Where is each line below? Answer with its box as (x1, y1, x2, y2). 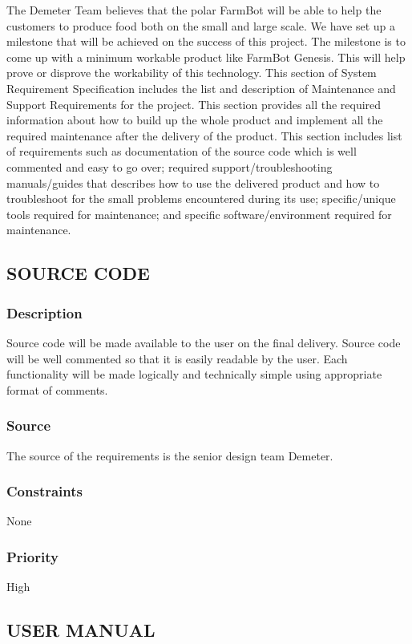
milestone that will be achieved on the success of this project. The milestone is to (6, 33, 406, 50)
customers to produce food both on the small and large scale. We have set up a (6, 17, 396, 34)
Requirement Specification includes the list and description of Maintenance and (6, 79, 396, 96)
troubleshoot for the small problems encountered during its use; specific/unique (6, 190, 396, 207)
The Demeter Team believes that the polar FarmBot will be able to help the (6, 2, 382, 18)
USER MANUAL (6, 618, 156, 642)
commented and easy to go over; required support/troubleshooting (6, 158, 333, 175)
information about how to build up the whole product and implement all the (6, 111, 383, 128)
